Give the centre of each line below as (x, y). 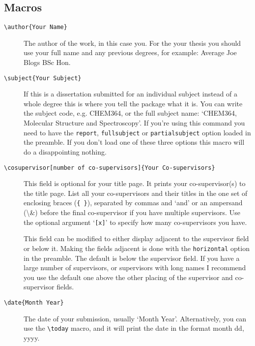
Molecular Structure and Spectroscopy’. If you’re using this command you (134, 123)
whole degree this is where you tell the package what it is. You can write (133, 103)
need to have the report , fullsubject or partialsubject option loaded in (137, 132)
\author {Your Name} (36, 27)
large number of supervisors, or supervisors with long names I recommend (135, 267)
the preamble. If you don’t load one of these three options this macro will (134, 142)
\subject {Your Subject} (43, 78)
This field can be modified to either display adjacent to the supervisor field (136, 238)
